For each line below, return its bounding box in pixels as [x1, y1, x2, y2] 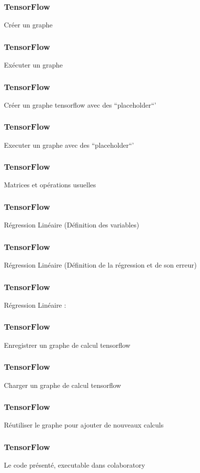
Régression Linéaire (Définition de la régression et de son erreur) [4, 260, 197, 270]
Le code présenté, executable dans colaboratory [4, 460, 145, 470]
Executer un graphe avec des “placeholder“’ [4, 139, 134, 150]
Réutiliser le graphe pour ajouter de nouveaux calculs [4, 420, 164, 430]
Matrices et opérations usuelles [4, 180, 96, 190]
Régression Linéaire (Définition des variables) [4, 220, 140, 230]
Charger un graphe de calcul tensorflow [4, 380, 121, 390]
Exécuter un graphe [4, 60, 63, 70]
